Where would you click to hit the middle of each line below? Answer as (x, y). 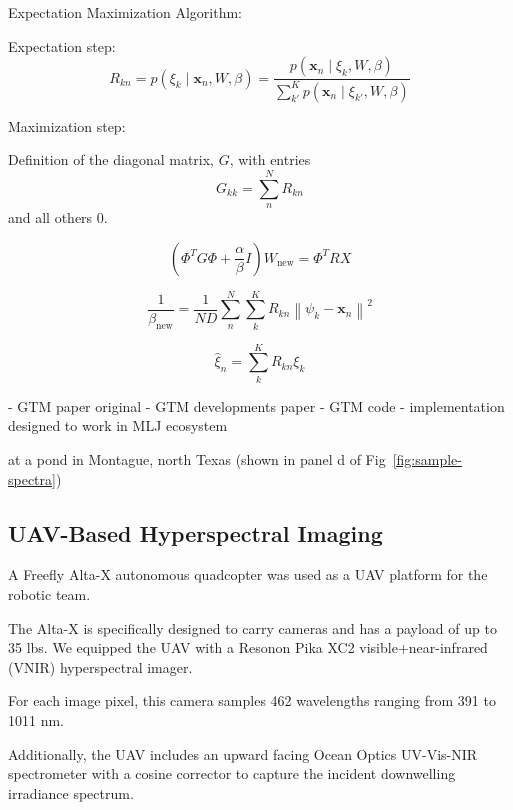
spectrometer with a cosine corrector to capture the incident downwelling (232, 773)
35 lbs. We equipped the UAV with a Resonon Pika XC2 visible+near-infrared (248, 647)
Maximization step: (67, 125)
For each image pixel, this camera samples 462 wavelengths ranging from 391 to (252, 700)
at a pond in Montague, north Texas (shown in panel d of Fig (197, 458)
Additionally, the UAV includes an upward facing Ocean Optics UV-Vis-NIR (243, 753)
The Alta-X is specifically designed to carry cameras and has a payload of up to (252, 627)
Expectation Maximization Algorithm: (125, 12)
